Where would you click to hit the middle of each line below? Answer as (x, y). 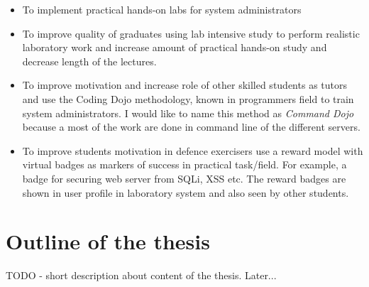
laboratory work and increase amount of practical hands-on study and (175, 47)
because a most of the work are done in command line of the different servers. (191, 127)
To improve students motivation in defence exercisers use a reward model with (193, 150)
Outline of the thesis (108, 241)
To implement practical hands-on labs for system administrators (162, 9)
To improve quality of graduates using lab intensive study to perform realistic (191, 33)
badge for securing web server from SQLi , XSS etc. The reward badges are (184, 178)
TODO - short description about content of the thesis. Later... (141, 275)
